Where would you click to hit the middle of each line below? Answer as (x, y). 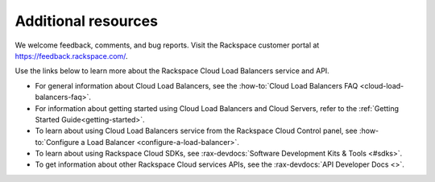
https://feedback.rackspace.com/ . (71, 56)
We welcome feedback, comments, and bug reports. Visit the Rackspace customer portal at (167, 45)
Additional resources (87, 21)
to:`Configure (57, 142)
